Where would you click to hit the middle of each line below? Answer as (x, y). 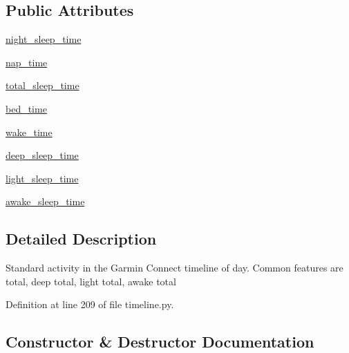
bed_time (26, 108)
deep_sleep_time (42, 155)
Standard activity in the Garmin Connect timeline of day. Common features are (174, 268)
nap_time (27, 62)
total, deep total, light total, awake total (91, 281)
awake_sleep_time (45, 201)
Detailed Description (81, 239)
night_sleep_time (44, 39)
